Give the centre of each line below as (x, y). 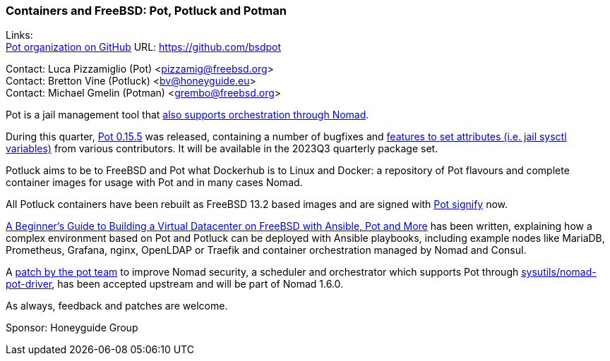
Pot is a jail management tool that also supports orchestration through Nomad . (187, 115)
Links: (19, 35)
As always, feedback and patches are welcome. (117, 306)
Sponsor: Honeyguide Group (72, 328)
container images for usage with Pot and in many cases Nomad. (154, 183)
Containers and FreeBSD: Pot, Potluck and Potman (146, 11)
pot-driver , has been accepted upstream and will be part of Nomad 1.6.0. (175, 284)
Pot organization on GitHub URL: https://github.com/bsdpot (144, 47)
